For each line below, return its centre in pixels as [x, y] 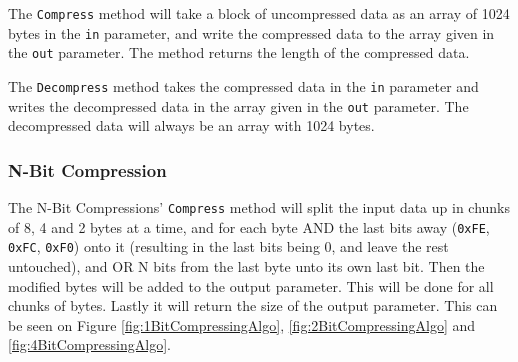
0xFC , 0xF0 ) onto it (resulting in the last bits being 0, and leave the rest [228, 246]
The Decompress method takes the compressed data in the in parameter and [243, 85]
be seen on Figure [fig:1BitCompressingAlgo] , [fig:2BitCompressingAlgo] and [242, 324]
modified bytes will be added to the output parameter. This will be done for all [251, 285]
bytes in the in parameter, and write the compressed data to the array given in [251, 32]
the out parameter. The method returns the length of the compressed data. [239, 52]
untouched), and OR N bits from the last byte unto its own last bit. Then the [246, 266]
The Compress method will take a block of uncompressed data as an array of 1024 [259, 13]
